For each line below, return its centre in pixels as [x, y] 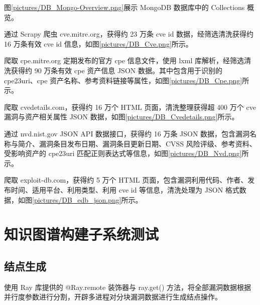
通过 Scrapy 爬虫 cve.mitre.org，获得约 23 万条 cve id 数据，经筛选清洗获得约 [129, 34]
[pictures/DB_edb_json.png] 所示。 [87, 199]
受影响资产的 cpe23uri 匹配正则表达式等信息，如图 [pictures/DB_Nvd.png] [123, 153]
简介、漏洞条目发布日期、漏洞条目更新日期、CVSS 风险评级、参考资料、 [137, 143]
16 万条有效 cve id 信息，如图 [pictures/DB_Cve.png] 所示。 [98, 43]
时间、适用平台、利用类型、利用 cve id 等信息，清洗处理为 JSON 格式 [125, 189]
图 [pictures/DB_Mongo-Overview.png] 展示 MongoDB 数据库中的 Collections [124, 7]
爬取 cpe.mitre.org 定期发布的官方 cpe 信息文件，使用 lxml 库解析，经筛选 [124, 60]
